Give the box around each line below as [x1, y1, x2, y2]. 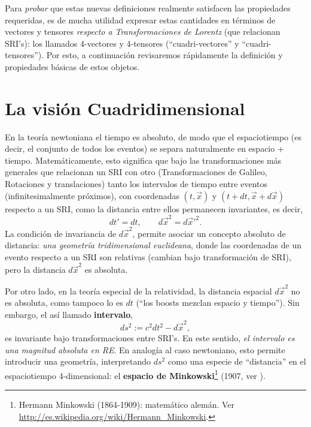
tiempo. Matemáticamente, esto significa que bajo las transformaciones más [5, 154, 282, 166]
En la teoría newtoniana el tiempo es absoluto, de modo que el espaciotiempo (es [5, 130, 301, 143]
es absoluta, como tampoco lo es [5, 296, 123, 309]
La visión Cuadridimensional [5, 95, 245, 120]
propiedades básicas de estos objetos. [5, 60, 140, 73]
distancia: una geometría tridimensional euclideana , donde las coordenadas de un [5, 239, 302, 251]
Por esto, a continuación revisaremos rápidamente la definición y [46, 49, 283, 61]
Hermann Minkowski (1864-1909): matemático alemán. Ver [19, 398, 235, 411]
